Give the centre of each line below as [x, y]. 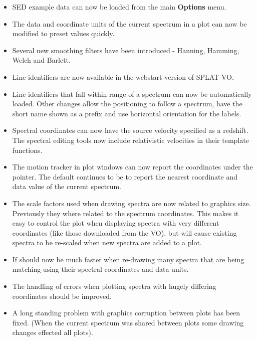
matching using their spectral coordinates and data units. [100, 269]
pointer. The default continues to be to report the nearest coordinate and [125, 176]
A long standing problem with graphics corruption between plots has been [126, 313]
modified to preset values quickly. [63, 33]
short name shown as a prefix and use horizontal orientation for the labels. [127, 113]
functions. [27, 150]
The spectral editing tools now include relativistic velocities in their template [131, 140]
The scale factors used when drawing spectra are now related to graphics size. [132, 203]
